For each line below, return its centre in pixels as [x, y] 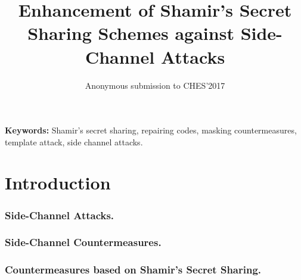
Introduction [58, 183]
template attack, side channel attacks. [74, 141]
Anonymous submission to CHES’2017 [155, 85]
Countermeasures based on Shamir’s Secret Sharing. [133, 270]
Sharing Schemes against [131, 33]
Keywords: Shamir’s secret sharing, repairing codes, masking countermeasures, [151, 130]
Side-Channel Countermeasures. [83, 242]
